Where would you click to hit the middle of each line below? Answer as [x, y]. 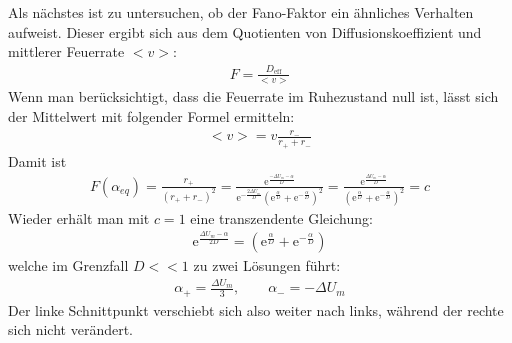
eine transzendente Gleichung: [281, 217]
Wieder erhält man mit [79, 217]
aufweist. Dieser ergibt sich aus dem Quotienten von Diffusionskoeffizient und [245, 31]
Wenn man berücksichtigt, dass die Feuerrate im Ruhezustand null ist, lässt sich [253, 96]
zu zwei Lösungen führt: [267, 265]
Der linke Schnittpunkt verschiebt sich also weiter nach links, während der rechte [256, 309]
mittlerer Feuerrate [66, 51]
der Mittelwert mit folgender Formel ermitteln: [151, 115]
